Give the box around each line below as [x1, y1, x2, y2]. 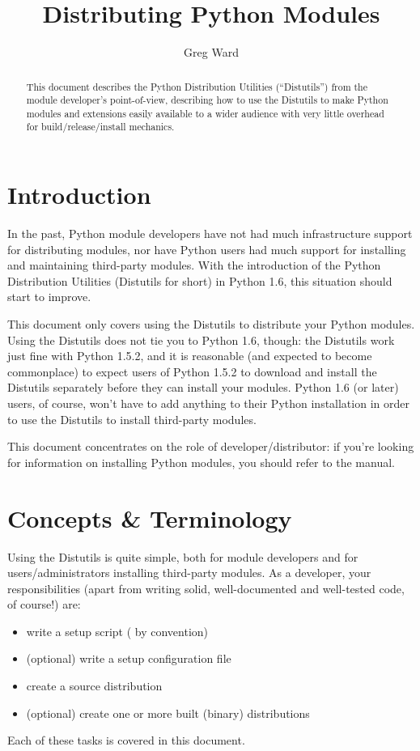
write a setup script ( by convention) [26, 622, 209, 639]
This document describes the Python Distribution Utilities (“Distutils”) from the [26, 79, 368, 93]
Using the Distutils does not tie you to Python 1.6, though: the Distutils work [7, 331, 395, 348]
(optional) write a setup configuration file [26, 650, 231, 667]
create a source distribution [26, 677, 163, 694]
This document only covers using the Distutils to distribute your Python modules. [7, 316, 415, 333]
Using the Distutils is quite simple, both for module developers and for [7, 548, 358, 565]
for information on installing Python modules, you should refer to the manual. [7, 453, 395, 470]
